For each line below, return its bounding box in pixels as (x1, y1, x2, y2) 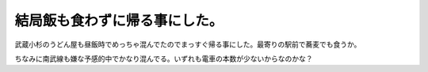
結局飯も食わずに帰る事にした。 (14, 12, 224, 29)
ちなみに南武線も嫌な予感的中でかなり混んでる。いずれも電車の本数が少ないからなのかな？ (14, 54, 313, 63)
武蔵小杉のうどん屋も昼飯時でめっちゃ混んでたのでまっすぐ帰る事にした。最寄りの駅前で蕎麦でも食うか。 (14, 40, 361, 49)
